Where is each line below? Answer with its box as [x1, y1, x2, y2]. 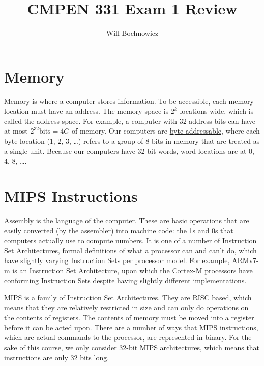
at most [4, 125, 28, 136]
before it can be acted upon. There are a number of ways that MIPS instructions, [4, 322, 258, 332]
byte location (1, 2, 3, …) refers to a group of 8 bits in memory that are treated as [4, 136, 260, 146]
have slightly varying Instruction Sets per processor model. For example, [4, 255, 230, 266]
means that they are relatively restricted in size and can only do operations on [4, 302, 249, 312]
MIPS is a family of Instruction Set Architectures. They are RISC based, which [4, 292, 252, 303]
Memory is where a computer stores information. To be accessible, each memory [4, 95, 254, 106]
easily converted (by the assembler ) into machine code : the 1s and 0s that [4, 225, 233, 236]
